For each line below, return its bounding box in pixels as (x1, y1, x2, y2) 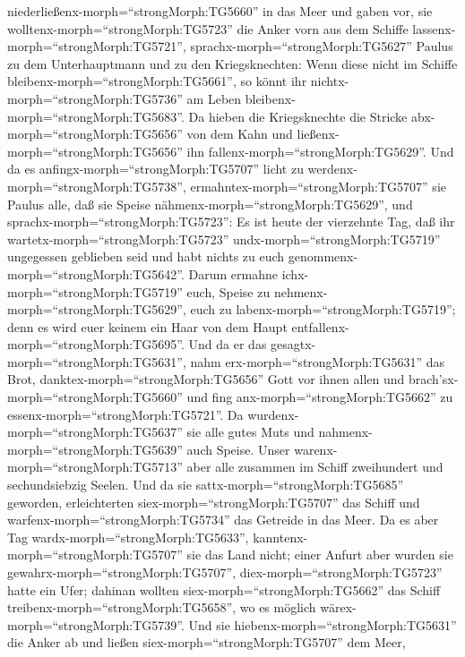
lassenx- (412, 19, 456, 38)
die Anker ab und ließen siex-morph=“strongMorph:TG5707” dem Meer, (7, 633, 406, 652)
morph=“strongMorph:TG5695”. (7, 335, 185, 354)
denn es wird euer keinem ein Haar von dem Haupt (7, 317, 288, 336)
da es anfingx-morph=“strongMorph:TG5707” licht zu (7, 159, 304, 178)
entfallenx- (291, 317, 349, 336)
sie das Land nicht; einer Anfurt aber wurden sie (186, 545, 453, 564)
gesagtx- (271, 335, 316, 354)
